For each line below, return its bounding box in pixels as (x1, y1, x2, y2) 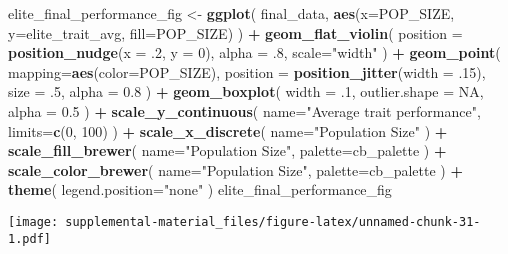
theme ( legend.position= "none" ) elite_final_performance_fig (8, 179, 392, 200)
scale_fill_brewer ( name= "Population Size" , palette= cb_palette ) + (8, 140, 447, 161)
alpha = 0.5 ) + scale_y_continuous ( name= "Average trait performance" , (8, 100, 481, 121)
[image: (8, 214, 59, 229)
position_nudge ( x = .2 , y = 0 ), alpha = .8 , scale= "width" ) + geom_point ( (8, 42, 501, 63)
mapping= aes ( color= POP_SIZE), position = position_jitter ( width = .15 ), (8, 61, 486, 82)
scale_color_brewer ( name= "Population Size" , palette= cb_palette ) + (8, 159, 463, 180)
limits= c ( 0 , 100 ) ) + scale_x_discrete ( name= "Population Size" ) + (8, 120, 448, 141)
